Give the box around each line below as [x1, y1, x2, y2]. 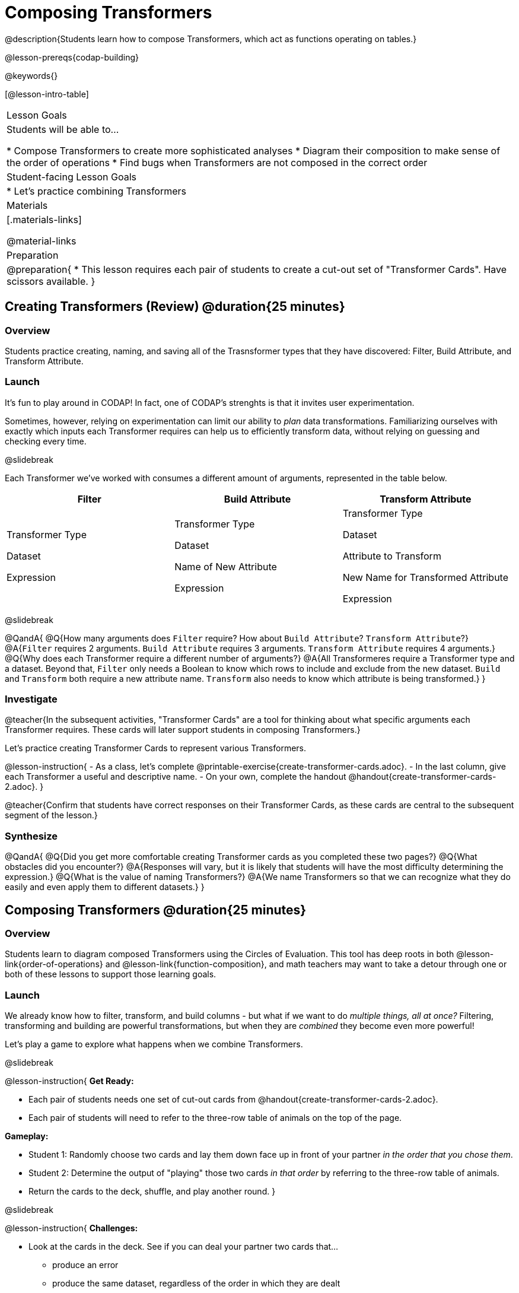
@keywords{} [5, 70, 58, 81]
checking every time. [5, 436, 87, 446]
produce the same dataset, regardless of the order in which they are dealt [52, 1278, 340, 1289]
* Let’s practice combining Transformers [7, 185, 187, 197]
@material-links [7, 234, 77, 247]
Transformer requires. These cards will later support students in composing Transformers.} [5, 725, 361, 735]
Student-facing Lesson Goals [7, 170, 137, 183]
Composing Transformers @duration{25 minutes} [5, 902, 307, 917]
